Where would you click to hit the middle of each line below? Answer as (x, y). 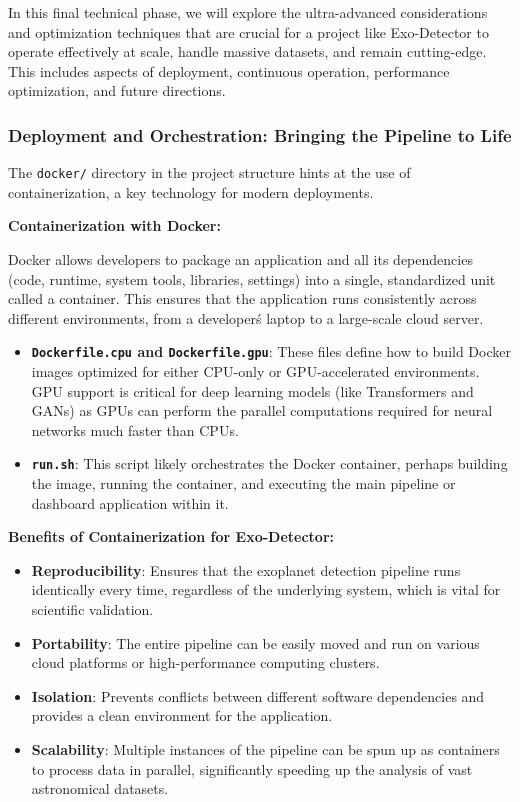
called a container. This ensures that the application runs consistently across (242, 298)
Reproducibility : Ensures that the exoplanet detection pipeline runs (246, 569)
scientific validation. (92, 609)
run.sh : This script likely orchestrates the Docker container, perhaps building (269, 463)
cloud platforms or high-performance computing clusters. (205, 662)
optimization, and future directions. (117, 90)
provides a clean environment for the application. (182, 715)
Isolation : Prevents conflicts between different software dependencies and (258, 695)
